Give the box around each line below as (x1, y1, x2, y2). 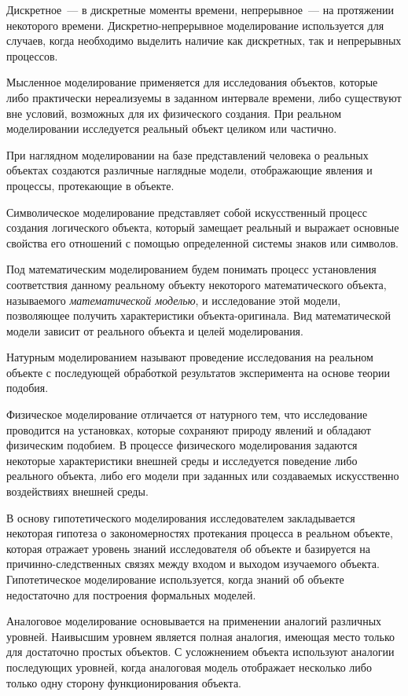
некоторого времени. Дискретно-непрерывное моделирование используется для (6, 16, 384, 33)
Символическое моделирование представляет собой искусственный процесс (6, 203, 368, 220)
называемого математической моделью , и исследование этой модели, (6, 291, 341, 308)
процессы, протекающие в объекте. (6, 177, 175, 193)
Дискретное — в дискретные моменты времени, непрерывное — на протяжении (6, 2, 394, 17)
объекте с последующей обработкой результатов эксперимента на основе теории (6, 364, 391, 380)
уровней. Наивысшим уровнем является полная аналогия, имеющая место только (6, 628, 395, 644)
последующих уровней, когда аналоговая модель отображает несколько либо (6, 658, 372, 675)
